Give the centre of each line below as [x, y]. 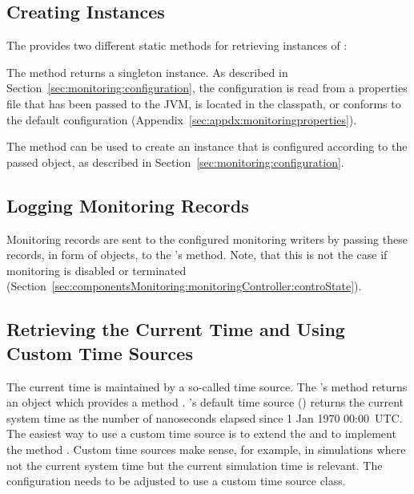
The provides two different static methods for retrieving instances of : [177, 45]
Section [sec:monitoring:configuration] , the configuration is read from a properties [207, 88]
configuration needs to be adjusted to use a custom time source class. [176, 481]
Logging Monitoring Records [128, 205]
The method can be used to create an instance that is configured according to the [207, 146]
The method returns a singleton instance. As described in [147, 72]
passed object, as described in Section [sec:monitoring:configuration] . [175, 162]
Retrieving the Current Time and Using [176, 329]
